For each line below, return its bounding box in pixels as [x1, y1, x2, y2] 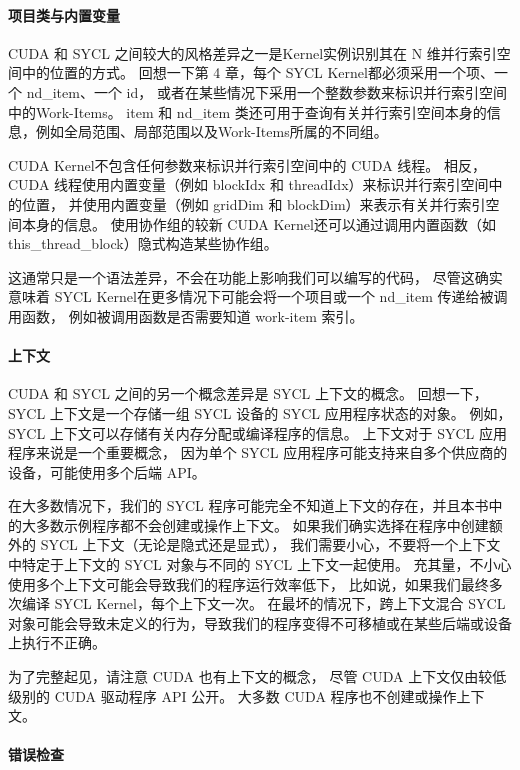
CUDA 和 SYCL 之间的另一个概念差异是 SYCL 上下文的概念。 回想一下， [8, 383, 488, 404]
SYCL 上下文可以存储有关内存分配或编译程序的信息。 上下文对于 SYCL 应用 [8, 422, 507, 443]
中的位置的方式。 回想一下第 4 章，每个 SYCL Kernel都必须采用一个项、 [21, 62, 494, 83]
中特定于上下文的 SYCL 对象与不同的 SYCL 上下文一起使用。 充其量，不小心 [8, 554, 512, 575]
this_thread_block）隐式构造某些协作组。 [8, 233, 278, 254]
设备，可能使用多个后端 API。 [8, 461, 206, 482]
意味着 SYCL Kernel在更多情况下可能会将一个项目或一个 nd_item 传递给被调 [8, 286, 508, 307]
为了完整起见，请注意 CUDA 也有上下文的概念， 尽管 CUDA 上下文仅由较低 [8, 666, 507, 687]
